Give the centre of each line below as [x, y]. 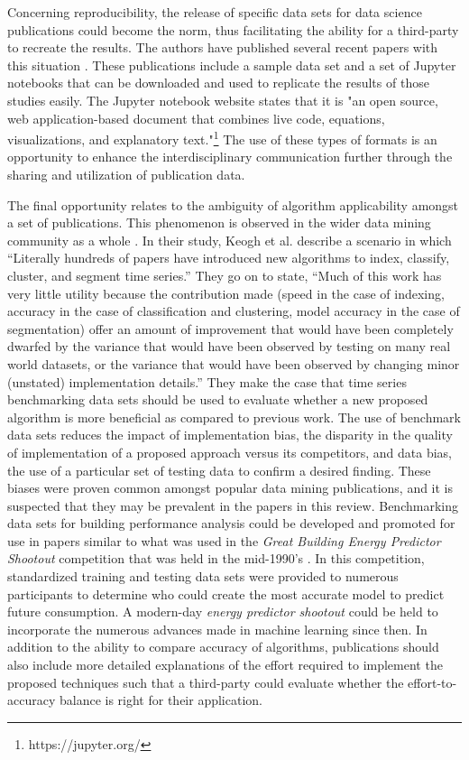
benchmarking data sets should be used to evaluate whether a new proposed [218, 399]
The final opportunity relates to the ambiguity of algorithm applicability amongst [233, 204]
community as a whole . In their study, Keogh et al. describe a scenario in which [230, 240]
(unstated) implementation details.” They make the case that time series [207, 381]
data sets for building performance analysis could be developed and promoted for [231, 523]
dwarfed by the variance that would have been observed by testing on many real [229, 346]
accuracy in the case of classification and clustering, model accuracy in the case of [234, 311]
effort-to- [432, 682]
